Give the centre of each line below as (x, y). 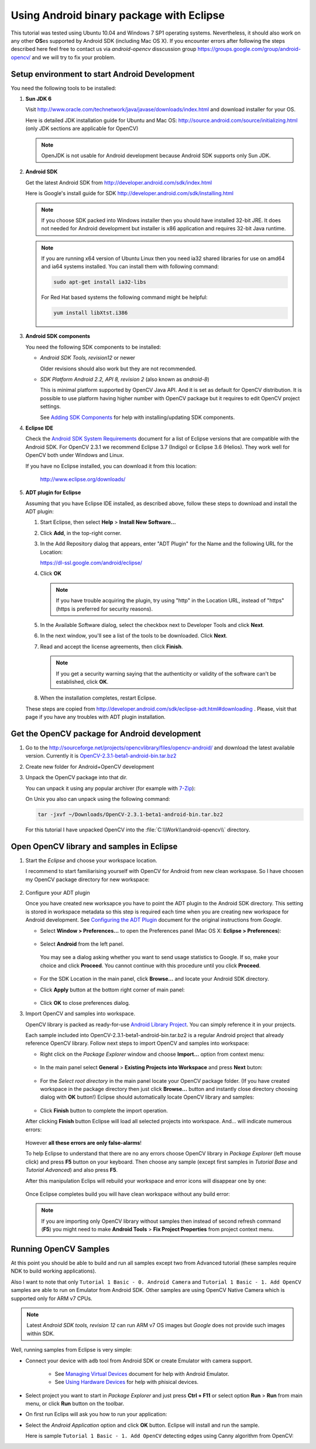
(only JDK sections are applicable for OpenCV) (82, 128)
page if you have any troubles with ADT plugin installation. (96, 717)
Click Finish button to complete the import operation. (104, 1110)
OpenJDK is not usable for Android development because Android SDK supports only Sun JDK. (156, 155)
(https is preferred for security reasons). (104, 609)
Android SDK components (58, 336)
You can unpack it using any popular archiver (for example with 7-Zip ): (111, 788)
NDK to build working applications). (54, 1271)
